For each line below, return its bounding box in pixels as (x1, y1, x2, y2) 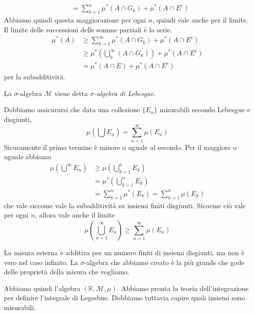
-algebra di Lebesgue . (94, 88, 156, 98)
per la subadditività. (4, 72, 65, 82)
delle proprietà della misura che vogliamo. (4, 266, 129, 277)
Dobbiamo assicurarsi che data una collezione (4, 104, 140, 115)
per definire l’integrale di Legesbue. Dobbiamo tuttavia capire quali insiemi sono (4, 292, 245, 303)
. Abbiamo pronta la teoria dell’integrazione (117, 283, 249, 293)
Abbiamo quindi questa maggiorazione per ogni (4, 14, 146, 24)
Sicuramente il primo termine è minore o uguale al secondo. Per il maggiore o (4, 142, 237, 152)
